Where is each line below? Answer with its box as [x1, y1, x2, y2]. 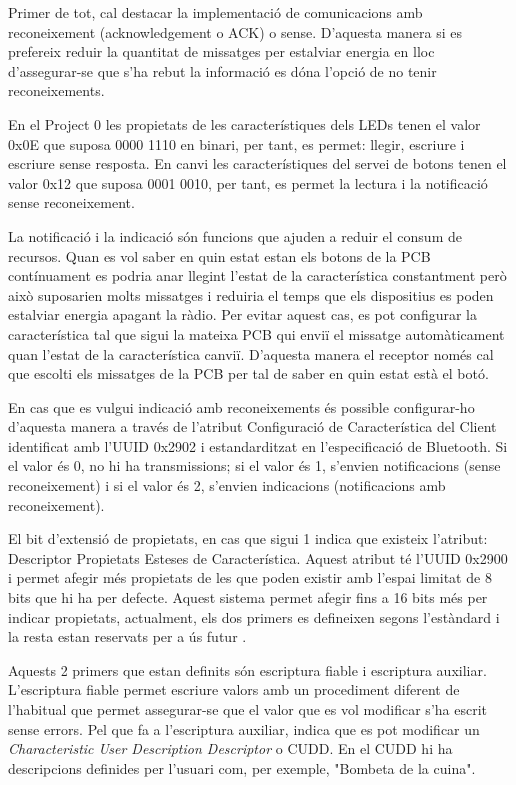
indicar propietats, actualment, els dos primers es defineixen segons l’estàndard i [8, 606, 500, 627]
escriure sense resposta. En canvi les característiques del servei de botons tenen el [8, 153, 507, 174]
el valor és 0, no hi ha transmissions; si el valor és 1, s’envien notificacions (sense [8, 455, 501, 476]
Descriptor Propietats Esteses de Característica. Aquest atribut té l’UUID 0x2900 [8, 547, 508, 568]
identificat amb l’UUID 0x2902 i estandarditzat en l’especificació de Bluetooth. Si [8, 435, 508, 456]
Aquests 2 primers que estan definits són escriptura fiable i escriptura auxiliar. [8, 659, 487, 680]
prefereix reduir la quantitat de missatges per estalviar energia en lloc [8, 41, 435, 62]
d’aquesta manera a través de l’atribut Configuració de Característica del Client [8, 416, 497, 437]
